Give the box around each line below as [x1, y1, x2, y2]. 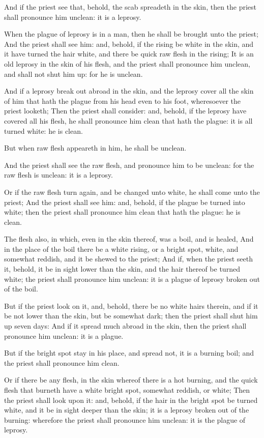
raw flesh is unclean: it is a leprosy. [4, 169, 113, 180]
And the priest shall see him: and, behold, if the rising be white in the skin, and [4, 38, 254, 49]
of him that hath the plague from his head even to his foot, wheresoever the [4, 95, 241, 106]
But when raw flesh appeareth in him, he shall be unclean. [4, 142, 187, 153]
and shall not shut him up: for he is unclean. [4, 68, 143, 79]
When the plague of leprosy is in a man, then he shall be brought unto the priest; [4, 28, 258, 39]
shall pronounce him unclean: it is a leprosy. [4, 11, 141, 22]
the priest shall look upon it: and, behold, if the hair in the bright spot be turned [4, 394, 258, 405]
